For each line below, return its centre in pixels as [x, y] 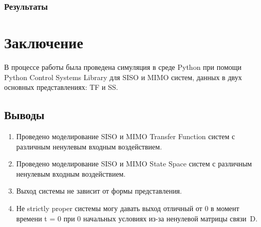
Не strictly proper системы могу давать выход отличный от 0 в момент [128, 208]
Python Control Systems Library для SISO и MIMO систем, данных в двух [123, 77]
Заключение [44, 42]
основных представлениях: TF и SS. [61, 87]
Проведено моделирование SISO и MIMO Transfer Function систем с [126, 136]
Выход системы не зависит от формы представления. [99, 191]
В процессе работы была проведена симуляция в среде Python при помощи [123, 67]
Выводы [24, 115]
